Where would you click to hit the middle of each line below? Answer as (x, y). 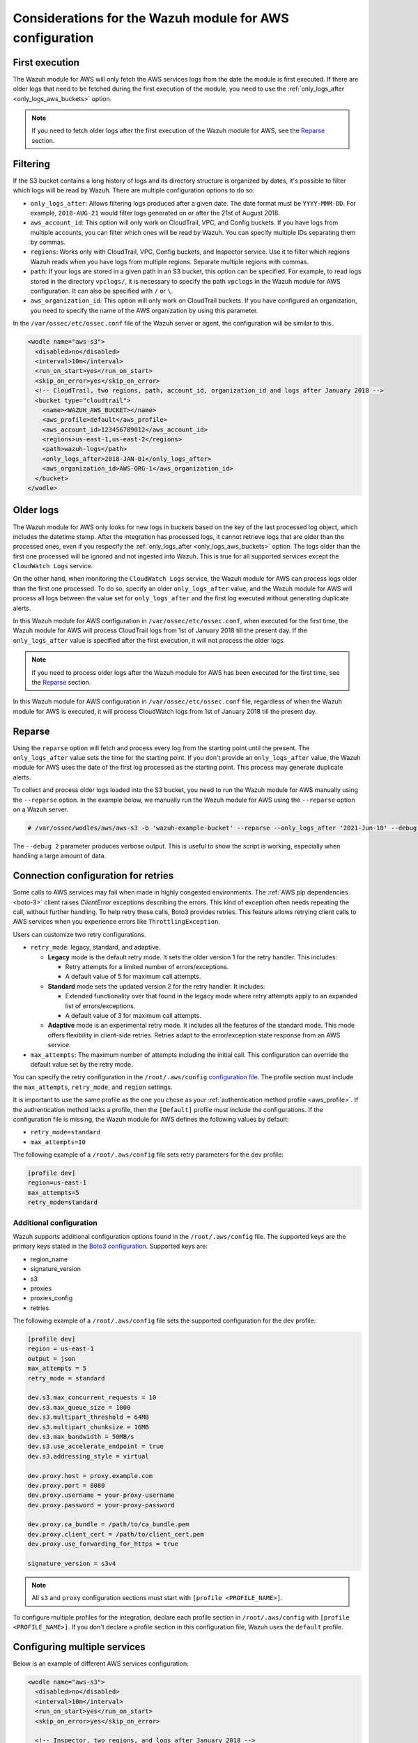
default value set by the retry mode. (82, 1064)
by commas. (48, 242)
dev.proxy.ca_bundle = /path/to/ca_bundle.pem (108, 1524)
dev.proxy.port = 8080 (66, 1485)
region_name (49, 1259)
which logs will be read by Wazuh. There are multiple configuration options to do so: (134, 190)
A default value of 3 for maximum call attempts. (133, 1015)
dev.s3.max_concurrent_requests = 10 (92, 1398)
